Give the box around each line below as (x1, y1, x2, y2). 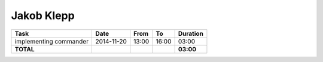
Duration (178, 29, 203, 38)
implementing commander (14, 37, 89, 45)
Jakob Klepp (11, 9, 75, 22)
